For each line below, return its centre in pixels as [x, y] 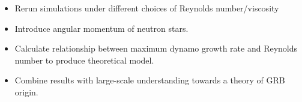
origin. [26, 91]
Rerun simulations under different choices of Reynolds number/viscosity [147, 8]
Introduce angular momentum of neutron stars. [101, 28]
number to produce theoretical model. [84, 60]
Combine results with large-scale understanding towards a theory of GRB [150, 80]
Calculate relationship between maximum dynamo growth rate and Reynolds [156, 48]
